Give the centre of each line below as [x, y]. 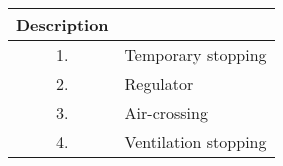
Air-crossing [166, 112]
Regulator [159, 83]
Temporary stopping [195, 54]
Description [62, 24]
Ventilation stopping [195, 141]
